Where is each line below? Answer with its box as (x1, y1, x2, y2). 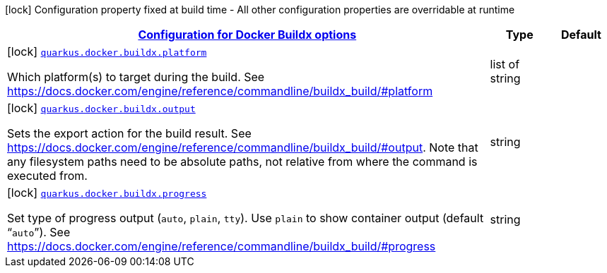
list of (490, 57, 520, 71)
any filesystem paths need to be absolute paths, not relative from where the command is (7, 154, 478, 169)
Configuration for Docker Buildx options (138, 28, 357, 42)
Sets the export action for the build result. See (7, 126, 252, 140)
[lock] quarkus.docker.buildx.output (7, 101, 196, 115)
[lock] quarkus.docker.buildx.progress (7, 186, 207, 200)
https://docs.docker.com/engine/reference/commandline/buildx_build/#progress (7, 239, 436, 253)
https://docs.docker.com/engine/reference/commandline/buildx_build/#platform (7, 84, 433, 98)
